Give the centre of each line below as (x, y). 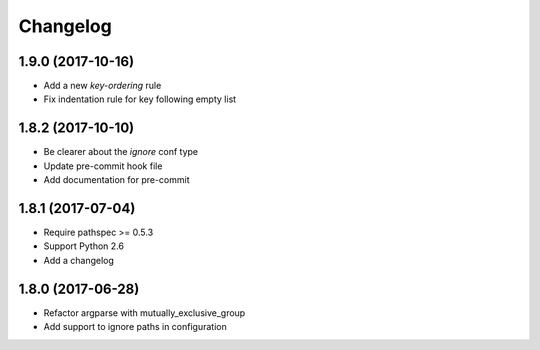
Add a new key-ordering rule (102, 86)
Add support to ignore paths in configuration (135, 327)
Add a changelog (79, 260)
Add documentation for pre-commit (116, 180)
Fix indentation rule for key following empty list (140, 99)
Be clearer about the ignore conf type (121, 152)
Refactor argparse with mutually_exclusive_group (144, 312)
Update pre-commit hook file (103, 166)
